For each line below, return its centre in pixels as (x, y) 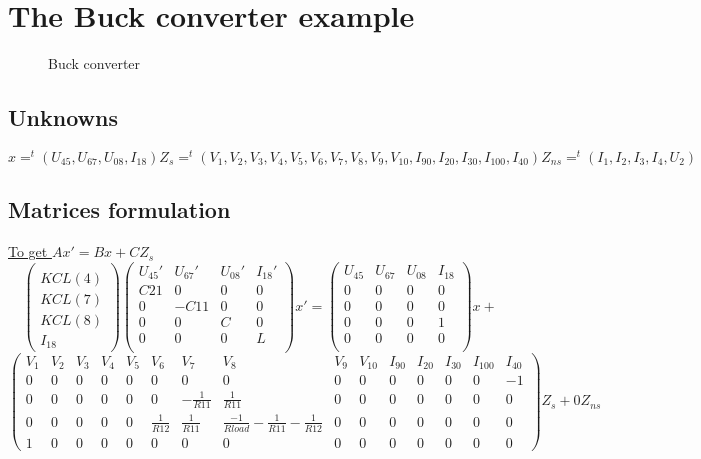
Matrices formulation (119, 209)
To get (28, 251)
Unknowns (63, 117)
